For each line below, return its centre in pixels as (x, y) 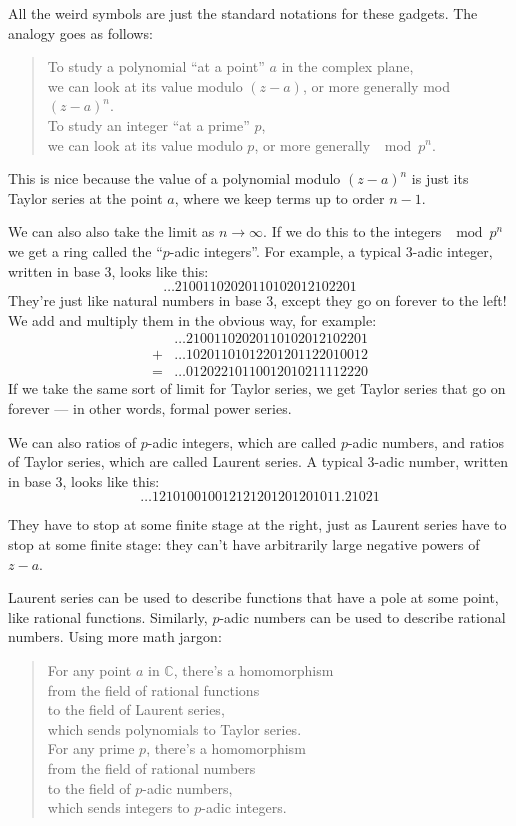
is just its (440, 178)
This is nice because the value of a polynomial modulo (174, 178)
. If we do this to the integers (352, 231)
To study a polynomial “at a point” (156, 66)
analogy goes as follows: (80, 32)
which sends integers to (118, 807)
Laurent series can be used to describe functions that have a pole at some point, (253, 597)
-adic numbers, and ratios (426, 441)
